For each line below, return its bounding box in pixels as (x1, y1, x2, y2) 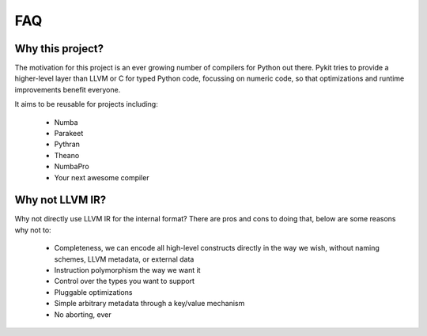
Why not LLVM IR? (14, 194, 107, 207)
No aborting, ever (54, 309, 111, 319)
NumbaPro (54, 162, 90, 172)
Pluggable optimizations (54, 287, 133, 296)
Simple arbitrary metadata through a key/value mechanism (54, 299, 245, 308)
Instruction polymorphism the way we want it (54, 266, 201, 275)
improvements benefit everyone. (14, 85, 121, 94)
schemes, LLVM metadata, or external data (54, 254, 195, 264)
